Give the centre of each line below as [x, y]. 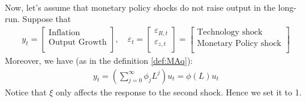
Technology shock [230, 32]
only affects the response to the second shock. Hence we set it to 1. [179, 92]
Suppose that [47, 19]
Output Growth [78, 43]
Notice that [26, 92]
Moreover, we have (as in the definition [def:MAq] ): [99, 60]
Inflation [64, 33]
